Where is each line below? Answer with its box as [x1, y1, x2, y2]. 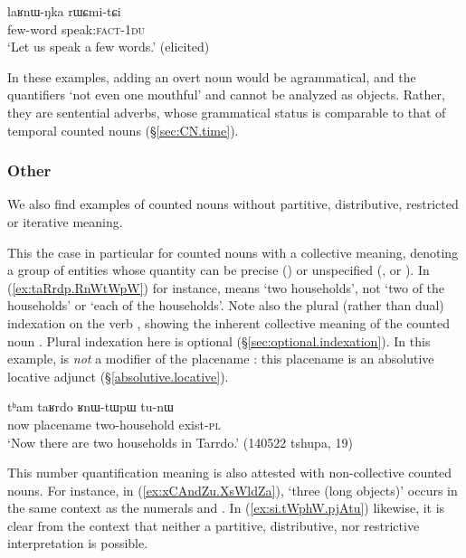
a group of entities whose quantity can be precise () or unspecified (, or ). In [7, 260, 430, 279]
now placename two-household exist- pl [7, 414, 221, 433]
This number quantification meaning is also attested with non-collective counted [7, 463, 452, 482]
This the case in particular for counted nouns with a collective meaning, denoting [7, 242, 459, 261]
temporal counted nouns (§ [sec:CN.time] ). [7, 120, 239, 139]
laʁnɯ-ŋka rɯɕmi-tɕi [7, 2, 121, 20]
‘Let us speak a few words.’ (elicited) [7, 37, 210, 56]
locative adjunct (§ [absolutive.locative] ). [7, 366, 229, 385]
